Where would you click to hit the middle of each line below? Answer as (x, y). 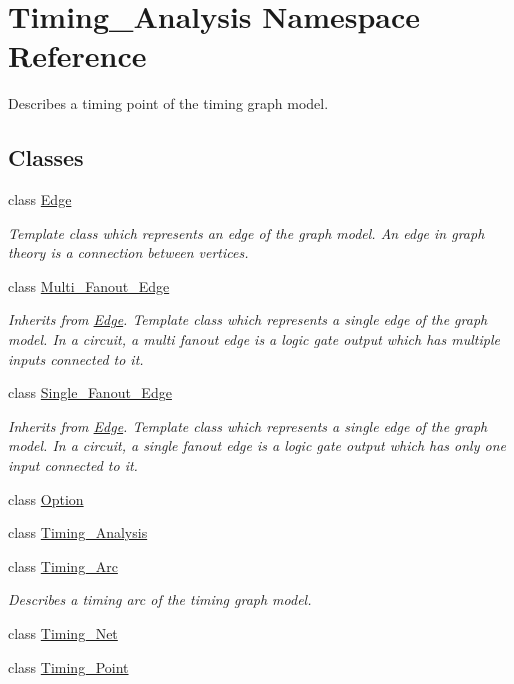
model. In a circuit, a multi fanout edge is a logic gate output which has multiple (254, 339)
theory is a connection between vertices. (128, 252)
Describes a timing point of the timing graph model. (168, 103)
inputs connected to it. (76, 358)
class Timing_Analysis (78, 532)
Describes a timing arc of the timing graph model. (160, 599)
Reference (77, 55)
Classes (46, 157)
